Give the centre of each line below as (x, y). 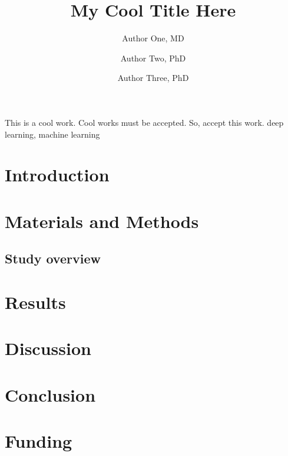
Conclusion (50, 394)
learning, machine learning (52, 134)
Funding (39, 440)
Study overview (53, 258)
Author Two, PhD (153, 58)
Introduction (57, 175)
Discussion (48, 348)
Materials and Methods (102, 221)
